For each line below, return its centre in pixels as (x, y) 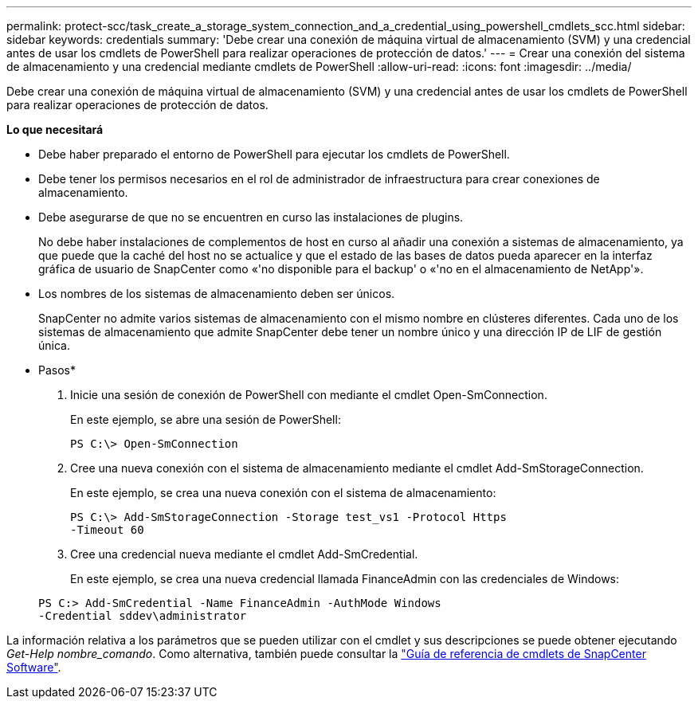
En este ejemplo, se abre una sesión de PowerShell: (206, 419)
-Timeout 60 (107, 530)
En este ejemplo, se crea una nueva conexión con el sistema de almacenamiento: (283, 493)
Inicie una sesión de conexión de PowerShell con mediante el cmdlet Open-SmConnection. (309, 395)
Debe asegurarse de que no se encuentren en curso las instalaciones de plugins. (251, 217)
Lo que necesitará (55, 129)
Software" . (34, 667)
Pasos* (57, 370)
